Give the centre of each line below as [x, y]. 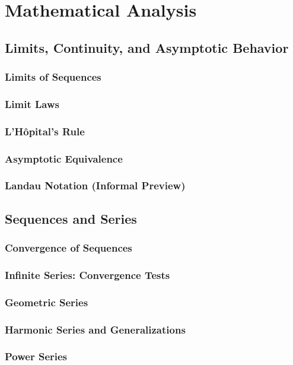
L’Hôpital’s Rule [45, 131]
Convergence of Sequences [69, 248]
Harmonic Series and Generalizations [95, 329]
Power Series [36, 356]
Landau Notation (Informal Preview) [95, 185]
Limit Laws [32, 104]
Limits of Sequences [53, 77]
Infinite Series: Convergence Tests [87, 274]
